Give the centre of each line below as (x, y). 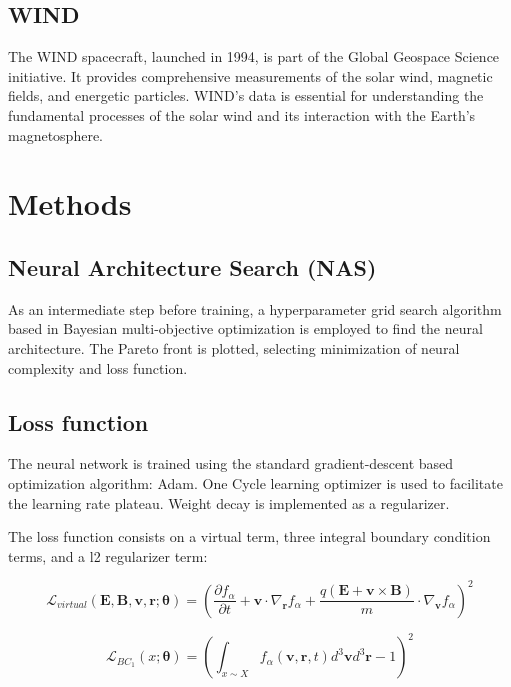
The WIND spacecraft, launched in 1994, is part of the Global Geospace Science (254, 56)
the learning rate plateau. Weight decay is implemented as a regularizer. (229, 502)
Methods (70, 203)
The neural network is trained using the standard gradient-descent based (231, 463)
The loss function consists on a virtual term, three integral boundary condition (249, 536)
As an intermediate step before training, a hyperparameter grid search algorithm (255, 308)
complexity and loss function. (98, 367)
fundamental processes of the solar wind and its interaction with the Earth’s (242, 114)
